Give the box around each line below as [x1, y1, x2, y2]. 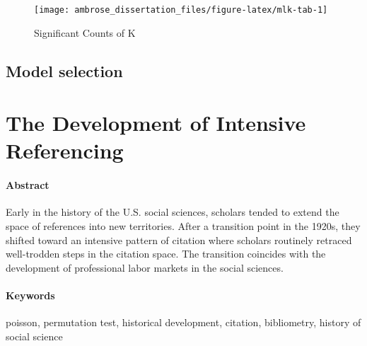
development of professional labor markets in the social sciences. [6, 260, 284, 275]
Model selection [6, 59, 123, 81]
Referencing [6, 136, 124, 165]
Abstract [6, 178, 49, 192]
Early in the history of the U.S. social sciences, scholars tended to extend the [6, 204, 339, 219]
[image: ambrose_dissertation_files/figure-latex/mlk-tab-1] [34, 5, 328, 15]
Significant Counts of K [34, 25, 136, 40]
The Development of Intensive [6, 108, 306, 137]
